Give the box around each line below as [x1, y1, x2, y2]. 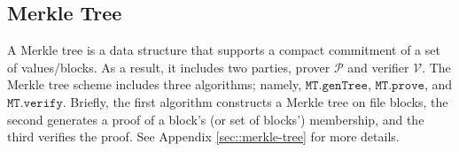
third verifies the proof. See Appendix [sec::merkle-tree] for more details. [7, 127, 400, 146]
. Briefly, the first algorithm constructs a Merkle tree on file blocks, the [62, 92, 448, 110]
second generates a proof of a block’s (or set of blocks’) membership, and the [7, 110, 424, 128]
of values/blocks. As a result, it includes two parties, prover [7, 57, 331, 76]
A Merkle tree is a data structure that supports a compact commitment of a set [7, 41, 440, 59]
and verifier [347, 57, 409, 76]
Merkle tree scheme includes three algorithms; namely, [7, 75, 302, 94]
